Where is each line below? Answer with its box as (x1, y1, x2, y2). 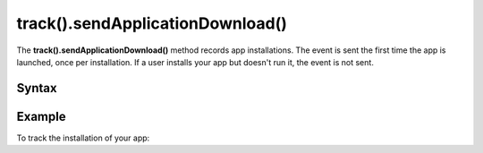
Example (16, 108, 66, 124)
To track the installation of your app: (16, 132, 150, 143)
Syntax (16, 81, 57, 96)
